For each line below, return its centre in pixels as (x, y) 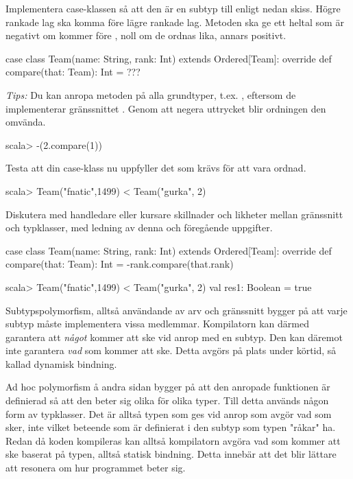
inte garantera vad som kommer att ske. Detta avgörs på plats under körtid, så (171, 350)
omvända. (26, 122)
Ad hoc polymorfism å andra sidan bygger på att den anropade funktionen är (168, 387)
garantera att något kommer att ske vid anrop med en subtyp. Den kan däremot (174, 337)
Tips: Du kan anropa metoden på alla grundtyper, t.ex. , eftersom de (151, 94)
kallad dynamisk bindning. (61, 363)
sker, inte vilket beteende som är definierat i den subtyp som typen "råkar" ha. (171, 427)
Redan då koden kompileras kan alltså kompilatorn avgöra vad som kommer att (173, 440)
